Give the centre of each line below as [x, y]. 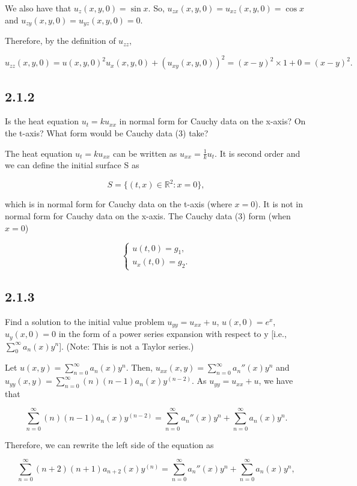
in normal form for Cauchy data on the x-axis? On [212, 121]
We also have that [38, 8]
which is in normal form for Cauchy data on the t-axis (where [118, 204]
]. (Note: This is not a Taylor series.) [127, 346]
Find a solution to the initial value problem [85, 321]
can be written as [145, 153]
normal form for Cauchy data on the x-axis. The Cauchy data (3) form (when [148, 216]
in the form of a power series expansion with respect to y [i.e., [172, 334]
